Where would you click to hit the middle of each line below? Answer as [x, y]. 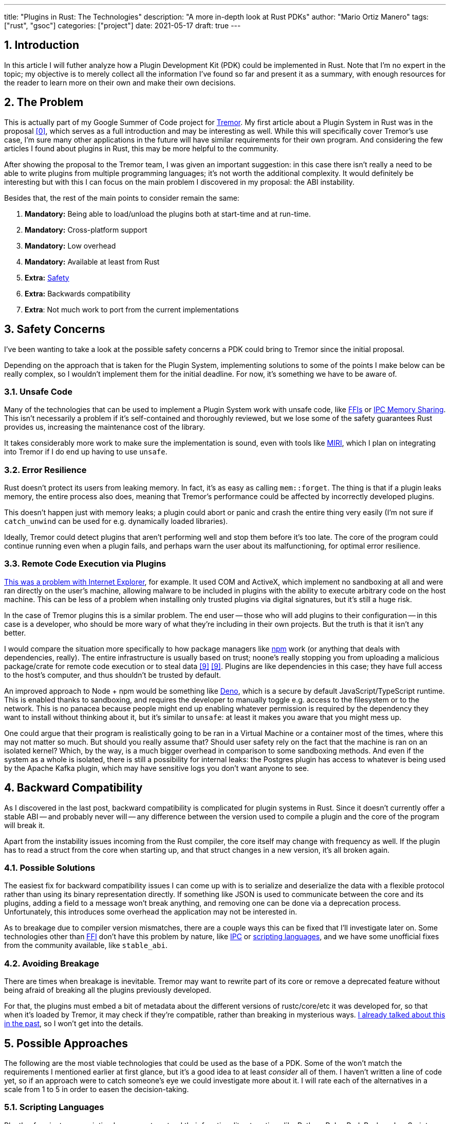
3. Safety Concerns [55, 329]
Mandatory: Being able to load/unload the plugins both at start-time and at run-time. [168, 214]
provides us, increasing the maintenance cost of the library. [105, 427]
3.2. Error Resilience [45, 470]
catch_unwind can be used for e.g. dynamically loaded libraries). [116, 521]
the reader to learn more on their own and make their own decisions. [120, 82]
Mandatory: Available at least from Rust [92, 261]
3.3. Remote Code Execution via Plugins [85, 564]
